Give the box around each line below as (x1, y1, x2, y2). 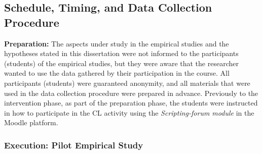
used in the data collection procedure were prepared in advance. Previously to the (4, 87, 258, 98)
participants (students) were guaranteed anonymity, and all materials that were (4, 77, 250, 88)
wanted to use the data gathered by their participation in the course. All (4, 68, 230, 78)
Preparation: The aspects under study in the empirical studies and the (4, 38, 229, 48)
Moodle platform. (4, 117, 58, 128)
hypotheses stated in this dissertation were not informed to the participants (4, 48, 239, 59)
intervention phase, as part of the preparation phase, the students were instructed (4, 97, 258, 108)
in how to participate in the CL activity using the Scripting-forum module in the (4, 107, 254, 118)
